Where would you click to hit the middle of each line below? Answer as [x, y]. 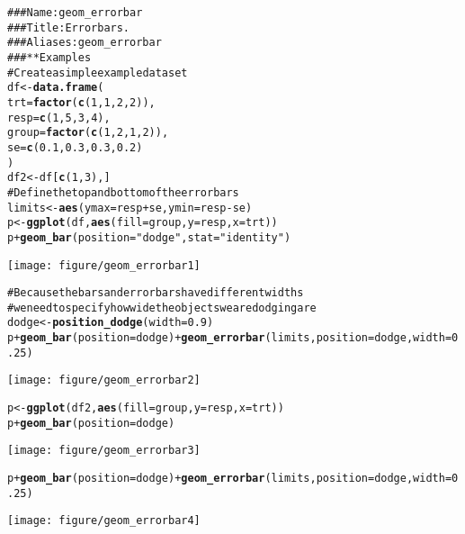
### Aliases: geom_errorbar [85, 43]
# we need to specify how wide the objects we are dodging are [162, 308]
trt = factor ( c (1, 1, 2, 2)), [81, 102]
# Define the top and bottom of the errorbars [123, 192]
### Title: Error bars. [69, 27]
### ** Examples [49, 57]
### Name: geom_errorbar [75, 13]
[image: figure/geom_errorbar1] [104, 265]
